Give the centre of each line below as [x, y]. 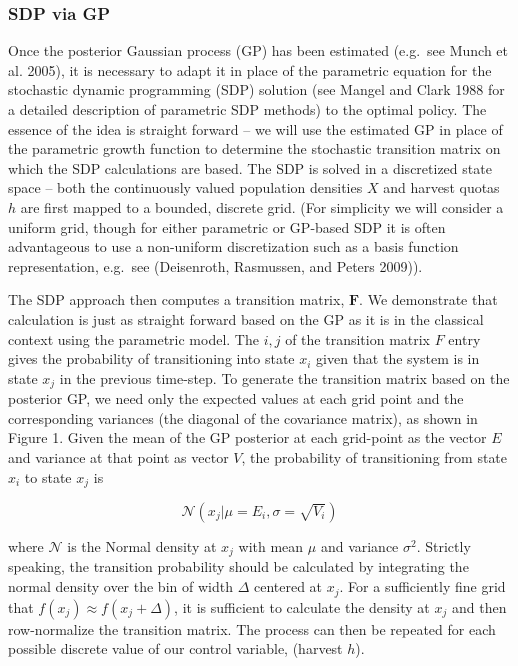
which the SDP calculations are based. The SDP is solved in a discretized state [250, 167]
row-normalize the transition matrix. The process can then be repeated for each [252, 628]
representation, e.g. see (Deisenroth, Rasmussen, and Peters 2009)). [215, 265]
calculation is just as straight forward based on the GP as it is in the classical [246, 318]
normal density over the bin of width [120, 586]
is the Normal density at [142, 546]
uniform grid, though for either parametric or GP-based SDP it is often [227, 226]
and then [479, 606]
